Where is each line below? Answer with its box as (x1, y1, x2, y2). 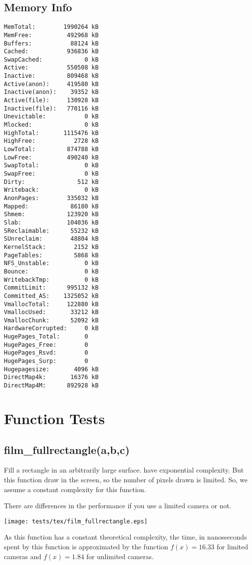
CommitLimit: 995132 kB (4, 284, 99, 292)
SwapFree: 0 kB (4, 170, 99, 178)
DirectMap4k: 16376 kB (4, 374, 99, 381)
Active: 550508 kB (4, 64, 99, 71)
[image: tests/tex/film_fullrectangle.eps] (4, 518, 148, 525)
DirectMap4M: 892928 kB (4, 382, 99, 389)
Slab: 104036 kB (4, 219, 99, 226)
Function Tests (4, 408, 105, 428)
